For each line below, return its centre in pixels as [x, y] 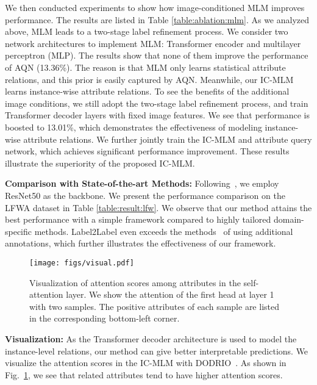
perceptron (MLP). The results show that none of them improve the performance [157, 55]
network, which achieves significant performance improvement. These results [147, 151]
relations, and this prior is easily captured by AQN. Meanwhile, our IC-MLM [149, 79]
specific [19, 231]
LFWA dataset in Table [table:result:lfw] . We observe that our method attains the [158, 207]
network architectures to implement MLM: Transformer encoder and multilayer [153, 43]
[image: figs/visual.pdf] [82, 263]
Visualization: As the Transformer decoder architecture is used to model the [151, 338]
